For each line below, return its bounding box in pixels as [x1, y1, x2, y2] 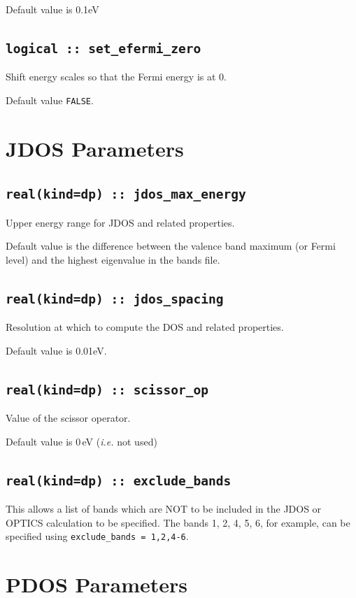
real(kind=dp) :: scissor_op [6, 382, 209, 397]
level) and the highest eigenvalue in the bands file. [6, 252, 220, 266]
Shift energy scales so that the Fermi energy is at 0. [6, 69, 227, 84]
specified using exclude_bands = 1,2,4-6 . [6, 529, 189, 543]
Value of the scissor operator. [6, 411, 131, 425]
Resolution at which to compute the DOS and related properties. [6, 320, 284, 334]
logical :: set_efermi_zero [6, 41, 201, 56]
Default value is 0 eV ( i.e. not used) [6, 434, 157, 448]
